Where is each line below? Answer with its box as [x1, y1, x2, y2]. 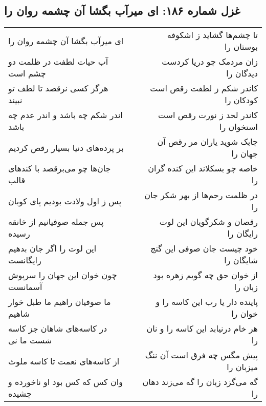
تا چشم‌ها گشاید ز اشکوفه [167, 29, 258, 41]
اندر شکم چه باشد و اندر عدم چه [8, 109, 123, 121]
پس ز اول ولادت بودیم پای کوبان [8, 195, 122, 207]
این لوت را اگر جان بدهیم [8, 242, 97, 255]
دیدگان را [226, 67, 258, 80]
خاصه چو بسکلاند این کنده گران [148, 162, 258, 175]
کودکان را [225, 94, 258, 106]
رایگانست [8, 254, 41, 266]
